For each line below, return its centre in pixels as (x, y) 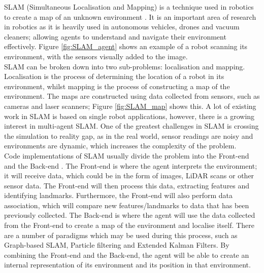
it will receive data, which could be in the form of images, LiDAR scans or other (129, 175)
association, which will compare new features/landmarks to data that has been (127, 205)
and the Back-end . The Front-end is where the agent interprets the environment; (131, 165)
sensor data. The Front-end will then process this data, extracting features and (127, 185)
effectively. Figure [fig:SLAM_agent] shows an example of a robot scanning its (126, 46)
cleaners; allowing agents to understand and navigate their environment (115, 36)
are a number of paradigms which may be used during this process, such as (121, 235)
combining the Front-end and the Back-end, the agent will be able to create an (127, 255)
